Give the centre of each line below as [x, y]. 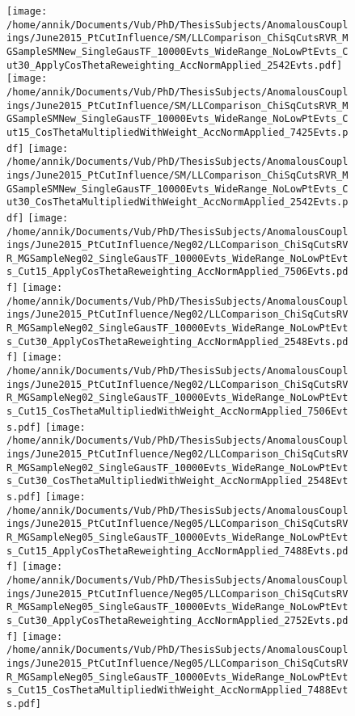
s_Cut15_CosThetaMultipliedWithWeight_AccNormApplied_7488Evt [177, 691]
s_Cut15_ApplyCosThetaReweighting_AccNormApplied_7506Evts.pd [177, 272]
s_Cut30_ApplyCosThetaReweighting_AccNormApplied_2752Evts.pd [177, 620]
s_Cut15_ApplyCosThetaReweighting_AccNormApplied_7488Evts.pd [177, 551]
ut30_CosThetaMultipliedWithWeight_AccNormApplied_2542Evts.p [177, 202]
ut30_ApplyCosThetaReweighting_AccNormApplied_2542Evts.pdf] [175, 65]
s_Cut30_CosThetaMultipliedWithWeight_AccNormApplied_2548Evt [177, 481]
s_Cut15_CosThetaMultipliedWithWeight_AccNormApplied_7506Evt [177, 412]
